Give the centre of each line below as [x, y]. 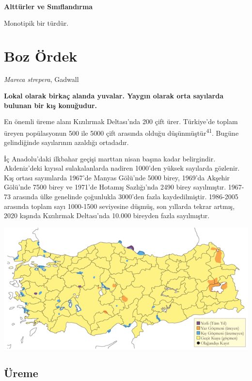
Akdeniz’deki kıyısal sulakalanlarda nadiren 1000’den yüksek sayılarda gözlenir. [122, 168]
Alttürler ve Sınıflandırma [48, 6]
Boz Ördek [41, 56]
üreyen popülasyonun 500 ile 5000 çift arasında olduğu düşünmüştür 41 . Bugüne [121, 132]
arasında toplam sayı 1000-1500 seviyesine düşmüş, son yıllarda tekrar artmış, [119, 206]
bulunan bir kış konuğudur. [51, 105]
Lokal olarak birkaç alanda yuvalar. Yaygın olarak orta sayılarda [114, 95]
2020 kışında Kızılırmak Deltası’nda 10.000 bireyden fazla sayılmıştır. [107, 215]
